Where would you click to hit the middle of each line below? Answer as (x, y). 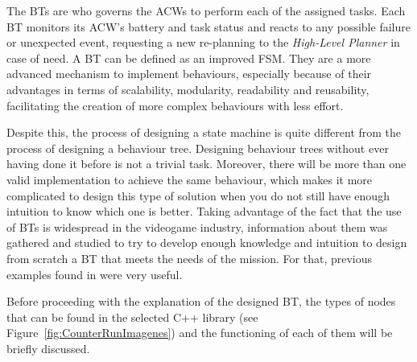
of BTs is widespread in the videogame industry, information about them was (197, 226)
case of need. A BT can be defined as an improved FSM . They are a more (189, 58)
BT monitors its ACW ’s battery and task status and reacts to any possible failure (208, 26)
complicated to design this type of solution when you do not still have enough (198, 195)
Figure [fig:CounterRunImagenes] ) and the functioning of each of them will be (200, 333)
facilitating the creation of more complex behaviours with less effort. (175, 105)
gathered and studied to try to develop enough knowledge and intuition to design (207, 243)
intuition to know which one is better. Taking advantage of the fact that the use (204, 211)
